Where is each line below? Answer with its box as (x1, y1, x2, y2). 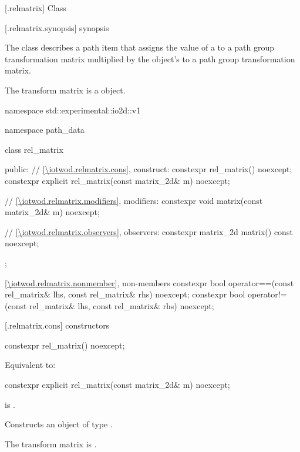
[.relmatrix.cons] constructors (5, 319, 110, 332)
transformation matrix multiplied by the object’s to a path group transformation (5, 52, 295, 65)
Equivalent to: (5, 359, 56, 371)
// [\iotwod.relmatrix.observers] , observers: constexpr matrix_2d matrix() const (5, 225, 293, 237)
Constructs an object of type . (5, 418, 113, 430)
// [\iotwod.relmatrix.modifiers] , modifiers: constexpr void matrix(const (5, 194, 263, 206)
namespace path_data (5, 123, 85, 136)
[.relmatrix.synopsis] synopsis (5, 21, 109, 34)
